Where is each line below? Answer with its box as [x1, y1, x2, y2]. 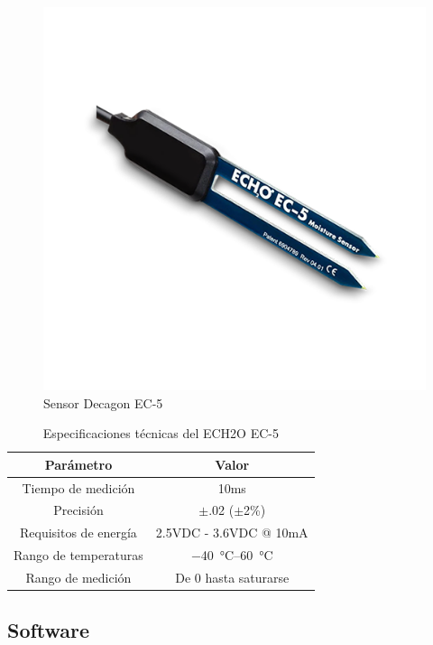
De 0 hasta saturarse [175, 568, 290, 586]
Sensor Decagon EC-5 [43, 393, 163, 412]
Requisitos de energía [19, 523, 137, 542]
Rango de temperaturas [14, 546, 143, 565]
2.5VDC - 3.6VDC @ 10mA [155, 523, 309, 542]
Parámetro [44, 454, 113, 473]
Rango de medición [25, 568, 132, 586]
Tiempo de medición [22, 478, 135, 497]
